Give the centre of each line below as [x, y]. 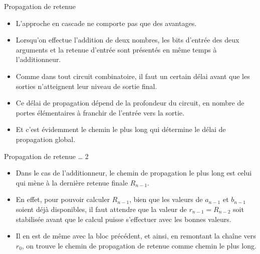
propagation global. [46, 139]
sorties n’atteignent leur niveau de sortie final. [86, 86]
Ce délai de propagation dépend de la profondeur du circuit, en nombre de [130, 103]
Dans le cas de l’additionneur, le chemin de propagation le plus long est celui [134, 173]
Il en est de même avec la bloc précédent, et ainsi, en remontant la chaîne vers [136, 236]
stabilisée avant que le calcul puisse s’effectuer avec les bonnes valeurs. [123, 219]
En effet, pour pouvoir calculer [63, 199]
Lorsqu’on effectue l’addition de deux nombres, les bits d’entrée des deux [127, 40]
